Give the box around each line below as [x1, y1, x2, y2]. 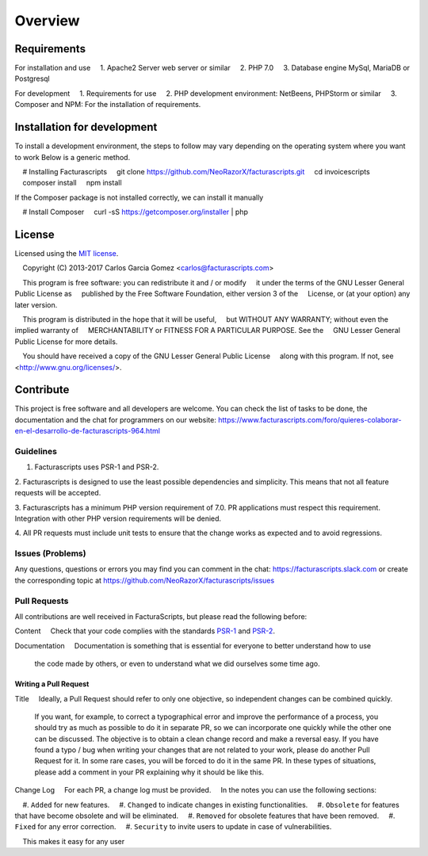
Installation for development [14, 120, 158, 134]
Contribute [14, 383, 70, 396]
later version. [14, 300, 58, 309]
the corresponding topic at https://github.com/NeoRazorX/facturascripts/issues [14, 575, 275, 585]
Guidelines [14, 445, 57, 457]
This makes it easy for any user [22, 836, 125, 846]
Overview [14, 12, 80, 29]
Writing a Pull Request [14, 679, 90, 689]
